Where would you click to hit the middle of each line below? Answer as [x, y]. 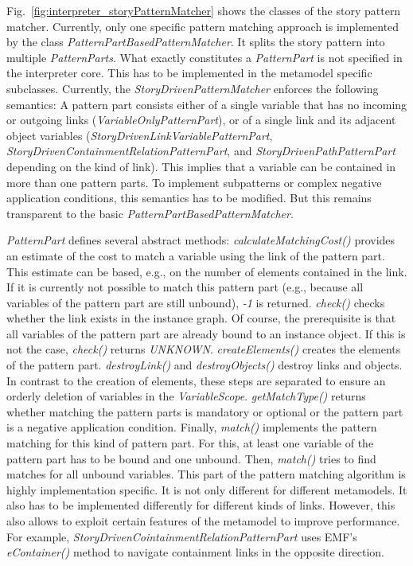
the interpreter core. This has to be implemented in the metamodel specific [189, 73]
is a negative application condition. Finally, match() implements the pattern [192, 427]
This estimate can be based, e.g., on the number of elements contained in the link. [207, 271]
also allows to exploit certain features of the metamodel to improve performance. [203, 521]
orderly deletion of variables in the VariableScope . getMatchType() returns [186, 396]
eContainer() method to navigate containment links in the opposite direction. [195, 552]
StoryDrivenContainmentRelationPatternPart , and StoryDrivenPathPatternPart [201, 151]
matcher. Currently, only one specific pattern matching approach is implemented [203, 26]
